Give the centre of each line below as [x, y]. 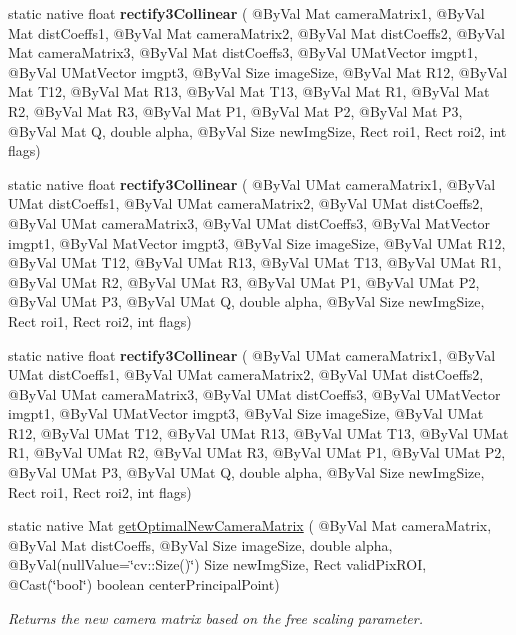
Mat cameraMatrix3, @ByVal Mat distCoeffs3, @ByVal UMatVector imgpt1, [243, 52]
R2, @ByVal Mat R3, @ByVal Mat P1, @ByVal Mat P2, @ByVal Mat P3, [235, 110]
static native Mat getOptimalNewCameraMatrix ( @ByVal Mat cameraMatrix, [250, 525]
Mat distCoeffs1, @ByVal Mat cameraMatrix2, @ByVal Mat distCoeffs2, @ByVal [256, 32]
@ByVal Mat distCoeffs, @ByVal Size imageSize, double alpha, [200, 544]
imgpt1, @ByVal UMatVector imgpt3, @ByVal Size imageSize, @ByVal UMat [246, 413]
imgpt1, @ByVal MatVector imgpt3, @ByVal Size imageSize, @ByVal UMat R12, [257, 242]
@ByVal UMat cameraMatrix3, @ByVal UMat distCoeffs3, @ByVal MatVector [249, 222]
